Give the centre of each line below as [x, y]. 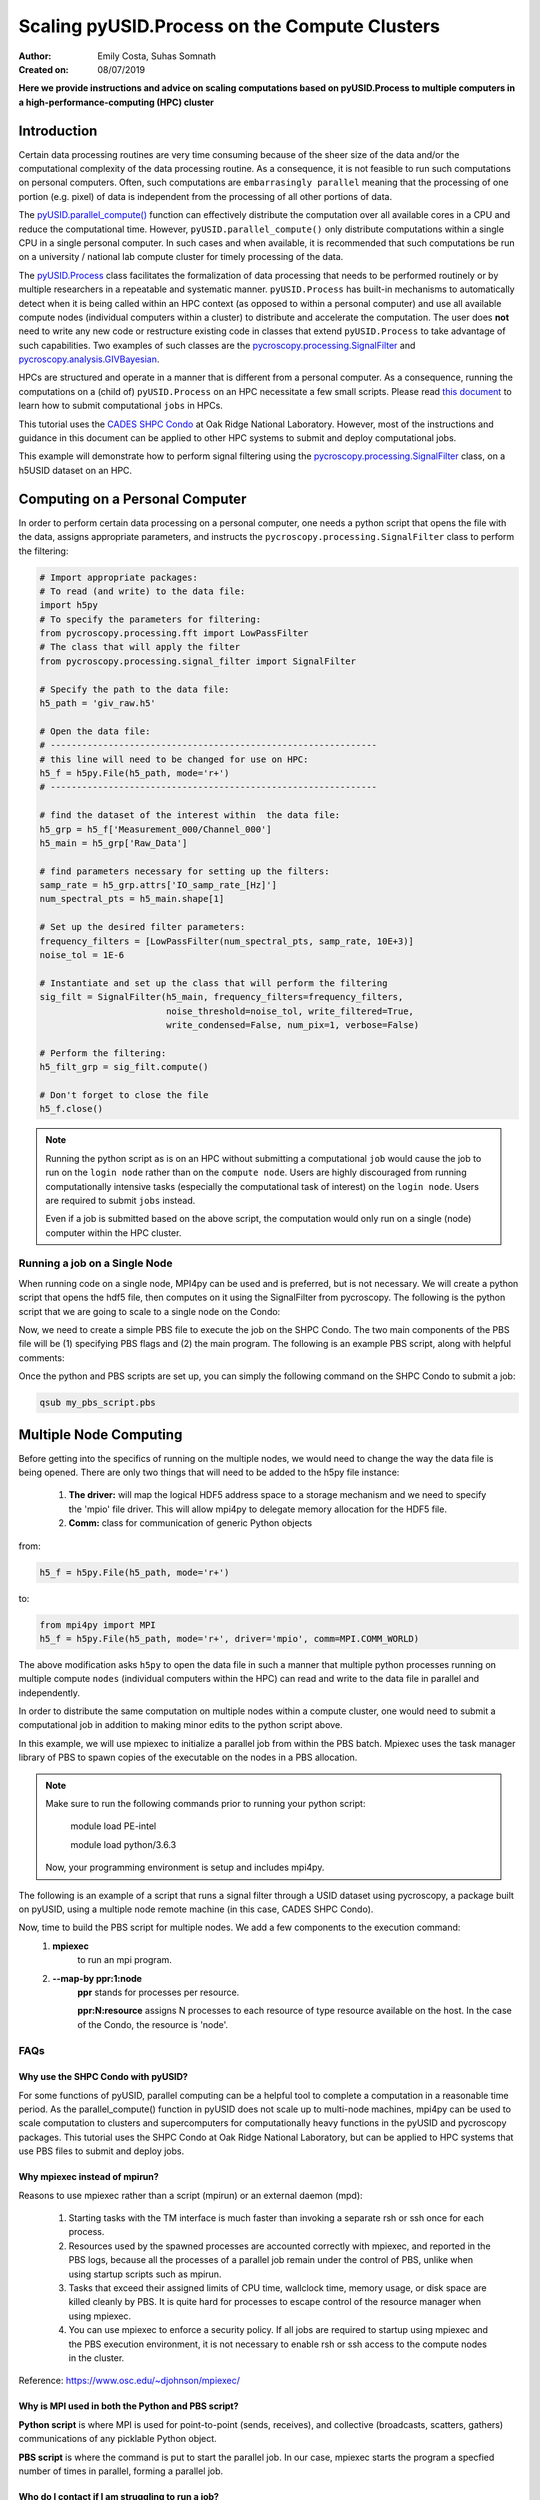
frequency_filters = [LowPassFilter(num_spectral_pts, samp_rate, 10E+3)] [227, 941]
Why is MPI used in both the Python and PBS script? [128, 2406]
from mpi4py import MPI [98, 1624]
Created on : [43, 69]
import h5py [69, 605]
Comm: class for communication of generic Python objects [190, 1523]
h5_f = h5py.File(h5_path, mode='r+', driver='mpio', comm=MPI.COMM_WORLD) [229, 1638]
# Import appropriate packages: [119, 577]
